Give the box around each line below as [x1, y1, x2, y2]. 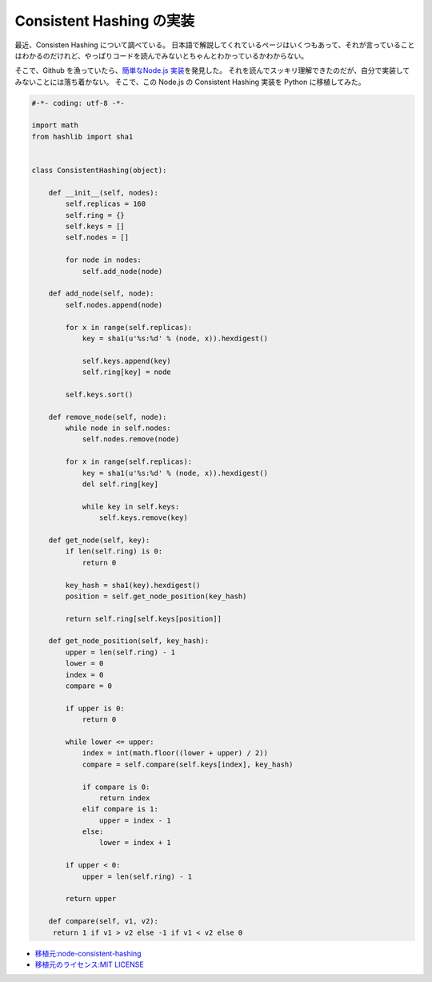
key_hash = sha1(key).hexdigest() [65, 581, 201, 590]
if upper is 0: [65, 703, 126, 713]
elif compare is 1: [82, 805, 159, 814]
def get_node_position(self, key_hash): [48, 637, 210, 646]
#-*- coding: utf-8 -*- [31, 99, 126, 107]
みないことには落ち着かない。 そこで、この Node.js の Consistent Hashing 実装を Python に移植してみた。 [14, 77, 366, 87]
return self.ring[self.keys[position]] [65, 614, 222, 623]
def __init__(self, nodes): [48, 188, 159, 197]
